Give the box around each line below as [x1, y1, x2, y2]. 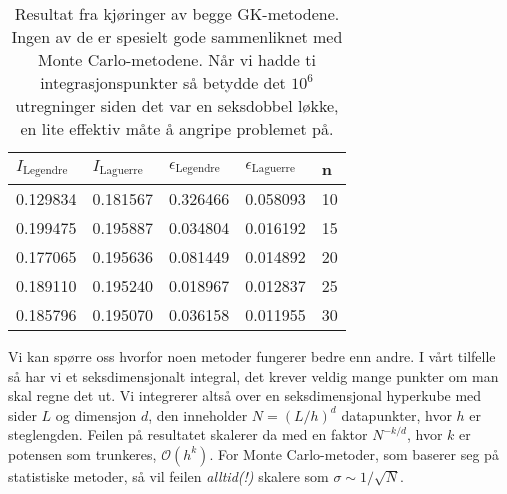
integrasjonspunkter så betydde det [40, 71, 286, 94]
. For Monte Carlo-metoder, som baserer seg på [209, 443, 499, 464]
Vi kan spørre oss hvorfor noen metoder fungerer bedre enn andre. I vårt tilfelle [8, 346, 496, 366]
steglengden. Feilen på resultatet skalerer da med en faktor [8, 424, 368, 445]
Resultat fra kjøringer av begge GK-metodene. [14, 2, 340, 25]
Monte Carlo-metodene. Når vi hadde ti [37, 48, 316, 71]
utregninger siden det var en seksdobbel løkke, [15, 94, 339, 117]
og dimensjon [55, 404, 137, 425]
